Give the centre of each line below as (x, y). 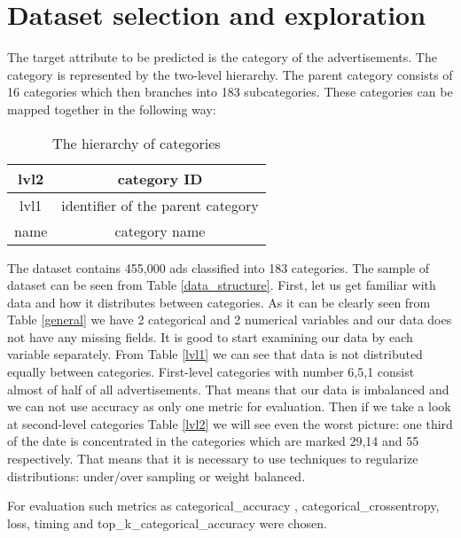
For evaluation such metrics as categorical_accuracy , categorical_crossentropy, (223, 506)
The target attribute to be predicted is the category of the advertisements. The (222, 57)
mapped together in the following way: (112, 109)
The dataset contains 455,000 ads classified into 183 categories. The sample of (219, 267)
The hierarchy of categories (137, 143)
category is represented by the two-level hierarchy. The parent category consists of (230, 74)
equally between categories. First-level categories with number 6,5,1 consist (211, 372)
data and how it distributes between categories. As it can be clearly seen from (219, 302)
